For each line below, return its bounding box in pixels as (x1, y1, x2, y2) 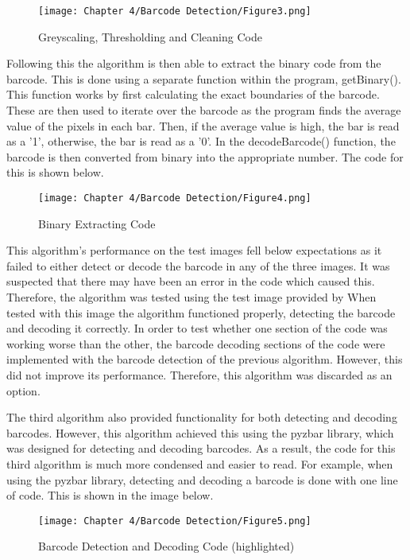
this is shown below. (6, 164, 104, 181)
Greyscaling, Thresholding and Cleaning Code (38, 28, 262, 45)
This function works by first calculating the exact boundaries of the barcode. (6, 86, 380, 103)
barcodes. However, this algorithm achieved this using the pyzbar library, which (6, 424, 394, 441)
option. (6, 382, 41, 399)
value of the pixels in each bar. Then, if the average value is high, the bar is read (6, 117, 400, 134)
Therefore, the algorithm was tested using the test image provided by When (6, 289, 377, 305)
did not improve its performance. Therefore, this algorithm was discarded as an (6, 367, 393, 383)
